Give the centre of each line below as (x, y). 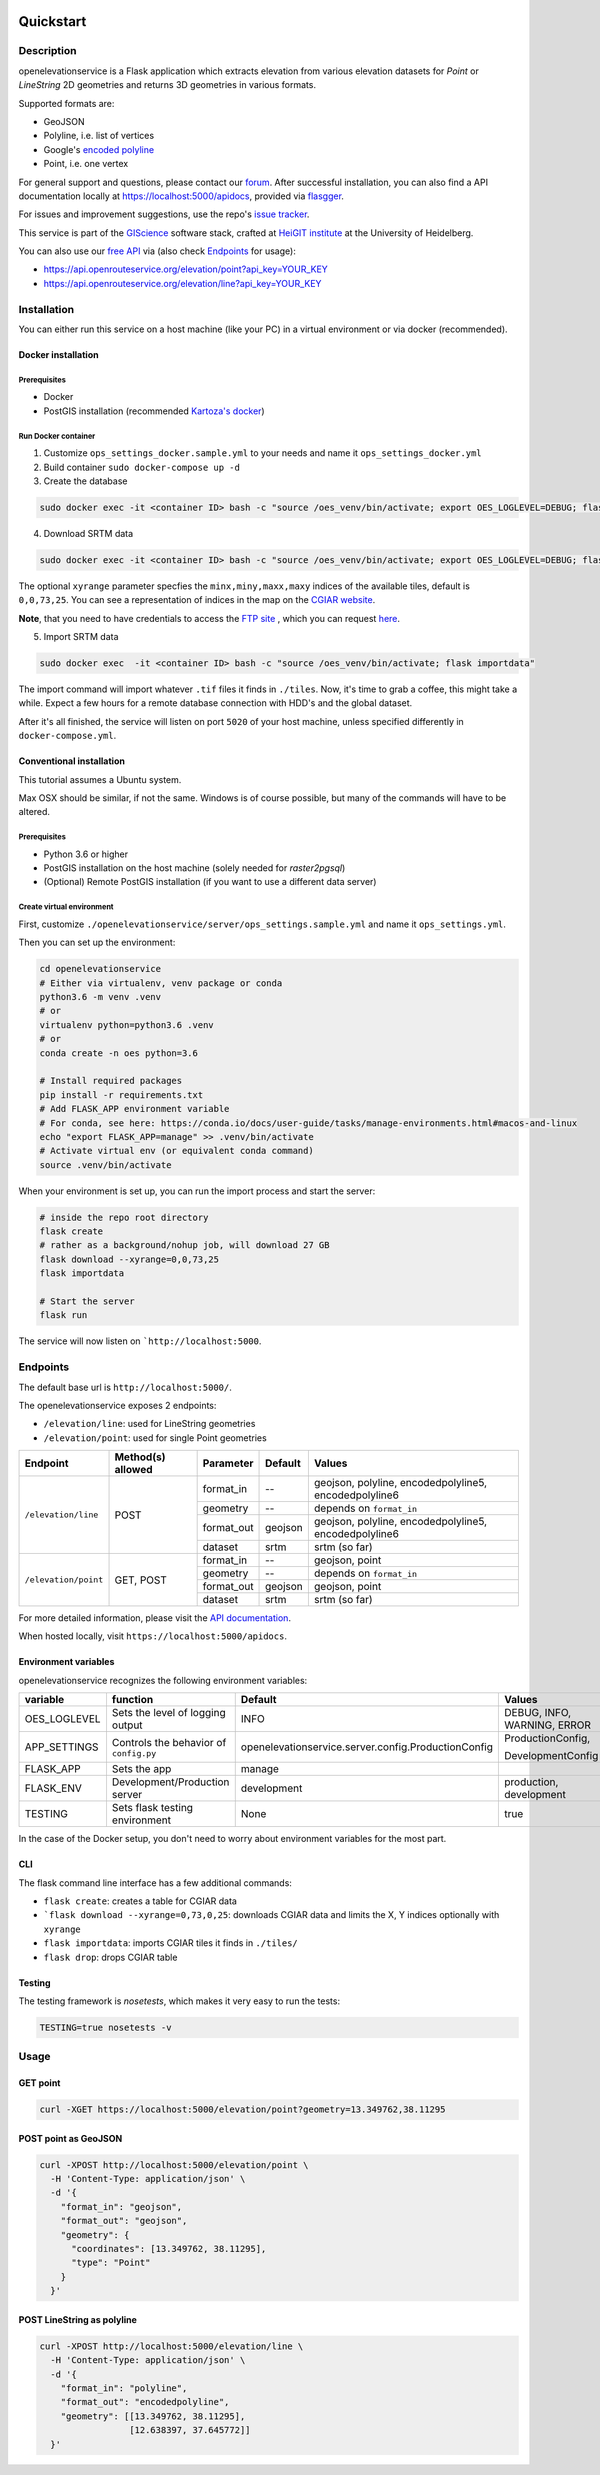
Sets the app (141, 1769)
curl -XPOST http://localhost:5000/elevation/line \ (171, 2346)
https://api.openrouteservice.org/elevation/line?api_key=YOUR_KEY (182, 283)
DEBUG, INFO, (538, 1713)
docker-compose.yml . (67, 736)
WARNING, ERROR (548, 1725)
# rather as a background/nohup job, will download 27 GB (184, 1245)
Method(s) (140, 1457)
